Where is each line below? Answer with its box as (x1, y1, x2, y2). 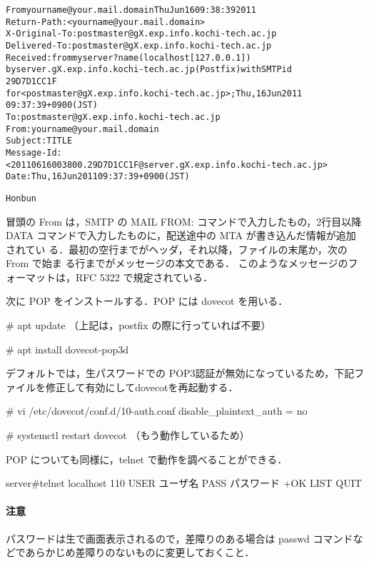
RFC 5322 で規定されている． (75, 269, 213, 284)
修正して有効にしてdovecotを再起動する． (45, 379, 238, 394)
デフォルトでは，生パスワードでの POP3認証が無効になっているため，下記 (6, 366, 355, 381)
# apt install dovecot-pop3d (6, 341, 128, 356)
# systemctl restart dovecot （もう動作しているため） (6, 428, 250, 443)
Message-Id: (6, 147, 62, 158)
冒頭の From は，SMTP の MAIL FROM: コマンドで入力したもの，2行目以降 (6, 213, 362, 228)
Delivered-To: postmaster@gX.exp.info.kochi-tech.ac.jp (6, 40, 272, 51)
